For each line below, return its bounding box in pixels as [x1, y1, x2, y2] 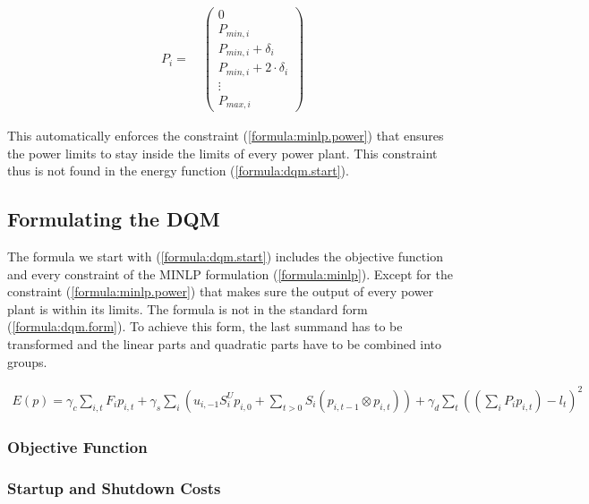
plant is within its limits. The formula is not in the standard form [7, 299, 368, 318]
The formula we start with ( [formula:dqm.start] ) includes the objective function [7, 247, 443, 266]
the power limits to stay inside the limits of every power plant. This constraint [7, 143, 438, 162]
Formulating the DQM [7, 205, 220, 233]
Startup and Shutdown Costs [7, 476, 221, 499]
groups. [7, 352, 47, 371]
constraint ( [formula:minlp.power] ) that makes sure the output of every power [7, 282, 434, 301]
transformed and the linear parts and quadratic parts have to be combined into [7, 335, 442, 354]
